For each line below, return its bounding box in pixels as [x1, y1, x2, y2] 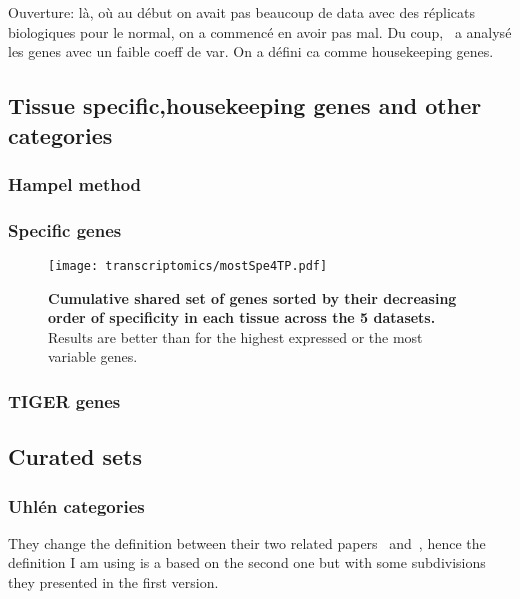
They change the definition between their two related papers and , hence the [8, 532, 486, 553]
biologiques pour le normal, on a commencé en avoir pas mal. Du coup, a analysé [8, 21, 512, 42]
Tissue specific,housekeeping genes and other [8, 90, 482, 121]
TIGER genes [8, 388, 121, 413]
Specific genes [8, 217, 122, 242]
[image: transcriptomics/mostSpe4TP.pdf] [48, 259, 328, 274]
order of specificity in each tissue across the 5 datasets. [48, 307, 436, 328]
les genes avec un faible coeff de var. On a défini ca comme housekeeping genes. [8, 41, 494, 62]
